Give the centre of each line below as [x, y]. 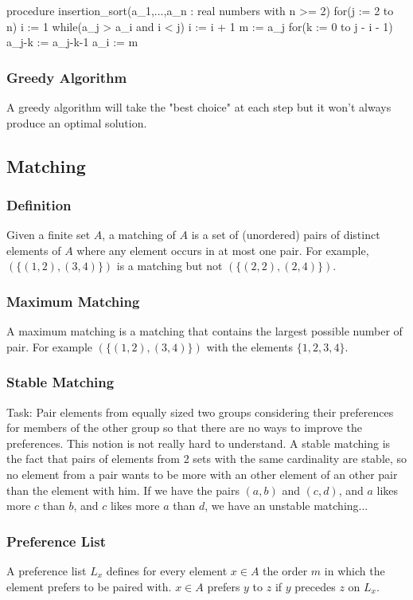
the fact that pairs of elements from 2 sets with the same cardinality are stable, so [207, 459]
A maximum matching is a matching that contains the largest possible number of [205, 331]
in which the [355, 570]
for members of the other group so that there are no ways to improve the [184, 427]
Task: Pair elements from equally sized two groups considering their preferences [200, 412]
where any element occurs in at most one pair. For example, [223, 250]
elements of [34, 250]
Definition [39, 204]
